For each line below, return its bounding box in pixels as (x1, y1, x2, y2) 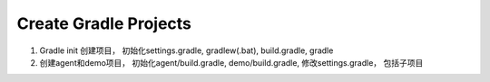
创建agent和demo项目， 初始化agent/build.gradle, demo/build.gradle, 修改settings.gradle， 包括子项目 (39, 57, 424, 68)
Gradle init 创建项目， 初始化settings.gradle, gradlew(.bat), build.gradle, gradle (39, 45, 334, 56)
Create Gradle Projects (16, 14, 192, 33)
